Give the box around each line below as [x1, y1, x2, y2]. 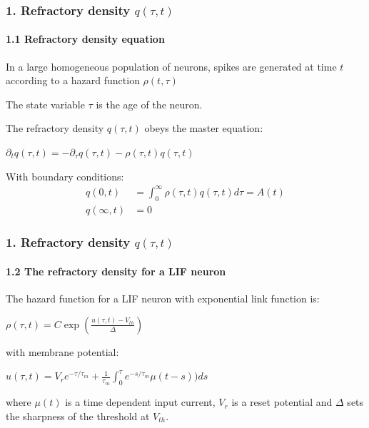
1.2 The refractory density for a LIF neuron [6, 264, 226, 278]
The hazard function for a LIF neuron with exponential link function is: [6, 291, 320, 306]
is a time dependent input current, [65, 394, 216, 409]
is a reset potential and [231, 394, 333, 409]
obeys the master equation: [144, 121, 263, 136]
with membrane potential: [6, 344, 119, 359]
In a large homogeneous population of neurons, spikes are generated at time [6, 58, 337, 73]
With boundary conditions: [6, 168, 124, 183]
